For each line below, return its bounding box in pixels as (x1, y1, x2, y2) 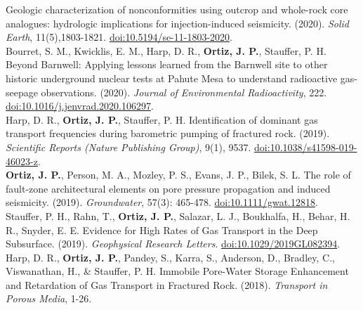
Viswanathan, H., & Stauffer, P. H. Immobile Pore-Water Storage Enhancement (6, 264, 349, 278)
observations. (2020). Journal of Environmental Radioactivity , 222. (41, 84, 327, 99)
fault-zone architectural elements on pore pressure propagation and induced (6, 181, 331, 195)
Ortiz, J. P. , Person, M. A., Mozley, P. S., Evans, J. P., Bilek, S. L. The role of (6, 167, 351, 182)
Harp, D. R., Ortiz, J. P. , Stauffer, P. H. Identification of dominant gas (6, 112, 318, 127)
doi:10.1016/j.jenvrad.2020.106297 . (6, 98, 154, 113)
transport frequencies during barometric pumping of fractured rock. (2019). (6, 126, 330, 141)
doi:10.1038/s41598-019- (254, 139, 357, 154)
